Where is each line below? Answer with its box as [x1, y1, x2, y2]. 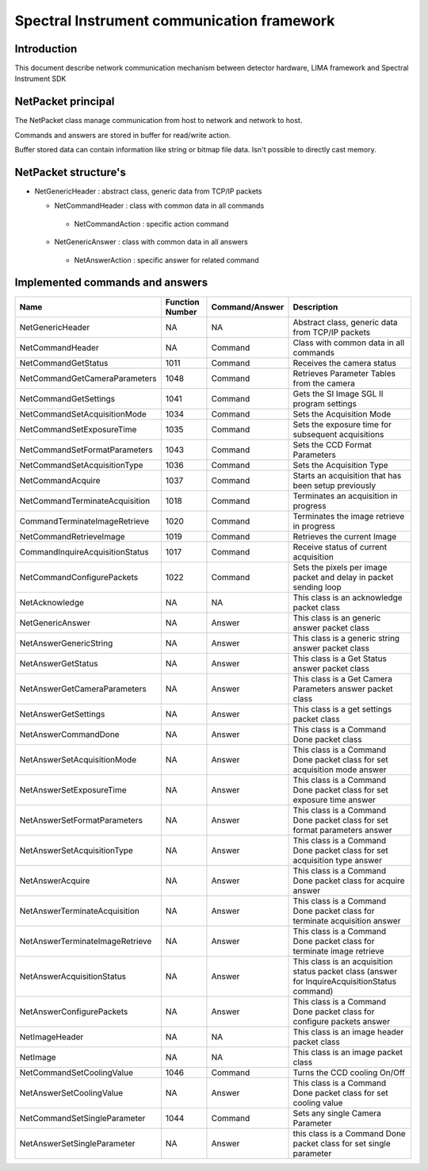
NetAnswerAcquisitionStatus [19, 970, 127, 981]
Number [165, 306, 197, 317]
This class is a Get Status [292, 653, 388, 664]
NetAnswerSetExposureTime [19, 784, 127, 795]
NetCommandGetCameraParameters [19, 373, 157, 384]
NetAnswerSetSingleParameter [19, 1138, 136, 1149]
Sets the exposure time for [292, 419, 392, 430]
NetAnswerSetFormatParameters [19, 814, 143, 825]
